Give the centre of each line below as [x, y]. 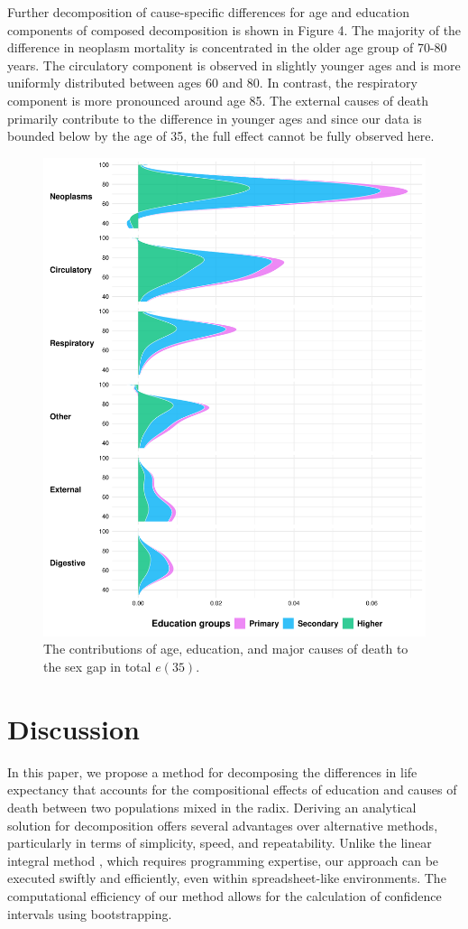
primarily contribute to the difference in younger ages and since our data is [215, 118]
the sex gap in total [97, 667]
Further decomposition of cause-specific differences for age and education [208, 12]
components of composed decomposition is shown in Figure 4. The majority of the [234, 29]
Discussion [73, 728]
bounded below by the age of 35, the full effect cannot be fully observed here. [221, 136]
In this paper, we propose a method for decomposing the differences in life [212, 771]
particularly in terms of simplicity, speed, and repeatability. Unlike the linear [220, 843]
